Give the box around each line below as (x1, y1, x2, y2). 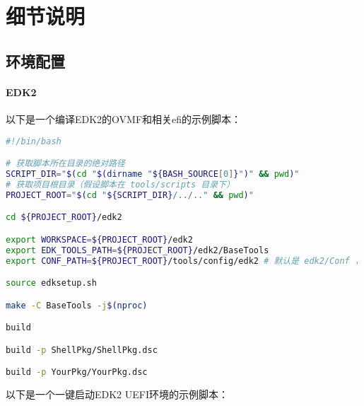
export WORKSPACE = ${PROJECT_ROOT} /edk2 (6, 234, 193, 245)
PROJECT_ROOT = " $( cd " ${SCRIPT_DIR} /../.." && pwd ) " (6, 190, 254, 200)
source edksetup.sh (6, 278, 97, 289)
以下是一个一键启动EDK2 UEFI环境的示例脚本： (6, 387, 229, 402)
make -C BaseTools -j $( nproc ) (6, 300, 148, 311)
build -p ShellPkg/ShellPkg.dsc (6, 344, 158, 355)
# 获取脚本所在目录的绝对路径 (6, 158, 125, 169)
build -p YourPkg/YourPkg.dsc (6, 367, 148, 378)
